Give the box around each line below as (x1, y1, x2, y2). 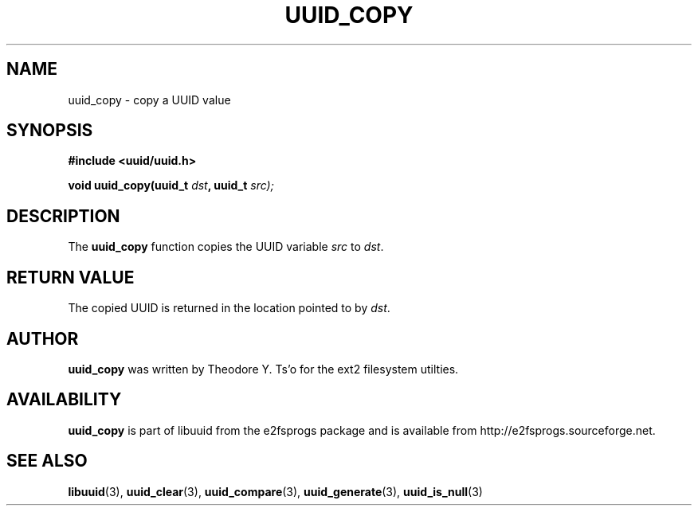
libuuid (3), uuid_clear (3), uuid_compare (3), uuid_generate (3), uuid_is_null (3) (68, 484, 483, 498)
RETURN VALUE (6, 267, 135, 287)
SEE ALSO (6, 451, 88, 471)
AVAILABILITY (6, 389, 122, 410)
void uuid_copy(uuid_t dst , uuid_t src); (68, 178, 274, 193)
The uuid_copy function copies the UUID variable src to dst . (68, 240, 384, 254)
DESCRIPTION (6, 205, 120, 226)
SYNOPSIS (6, 120, 93, 141)
